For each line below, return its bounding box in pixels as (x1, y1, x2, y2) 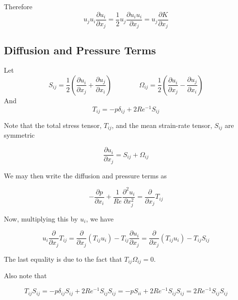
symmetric (4, 130, 35, 140)
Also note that (4, 270, 47, 281)
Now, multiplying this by (4, 213, 78, 223)
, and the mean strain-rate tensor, (111, 120, 212, 130)
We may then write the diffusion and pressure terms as (4, 170, 167, 180)
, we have (86, 213, 114, 223)
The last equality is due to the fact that (4, 253, 122, 264)
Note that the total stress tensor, (4, 120, 102, 130)
